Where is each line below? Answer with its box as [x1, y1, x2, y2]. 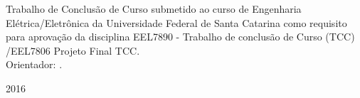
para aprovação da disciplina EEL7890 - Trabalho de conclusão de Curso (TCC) [6, 29, 355, 44]
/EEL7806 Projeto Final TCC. [6, 43, 140, 58]
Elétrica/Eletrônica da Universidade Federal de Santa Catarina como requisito [6, 15, 347, 30]
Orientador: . [6, 57, 63, 72]
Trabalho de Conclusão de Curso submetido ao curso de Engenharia [6, 1, 302, 16]
